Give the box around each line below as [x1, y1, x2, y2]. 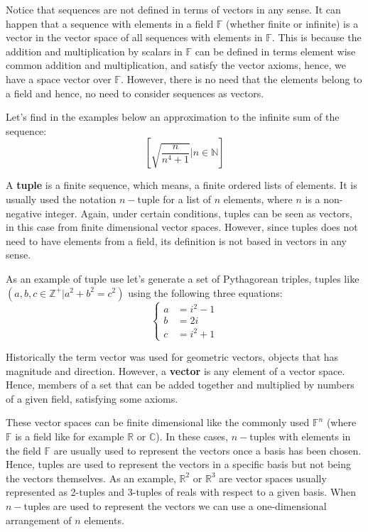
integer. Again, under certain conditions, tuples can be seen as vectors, [45, 205, 352, 220]
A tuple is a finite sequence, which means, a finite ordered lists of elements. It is [6, 178, 357, 192]
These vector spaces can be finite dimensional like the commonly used [6, 415, 310, 430]
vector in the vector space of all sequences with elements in [6, 30, 263, 45]
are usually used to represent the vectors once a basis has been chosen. [53, 443, 362, 457]
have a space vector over [6, 71, 112, 86]
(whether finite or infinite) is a [226, 16, 359, 31]
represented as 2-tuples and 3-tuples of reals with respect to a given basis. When [6, 484, 357, 499]
